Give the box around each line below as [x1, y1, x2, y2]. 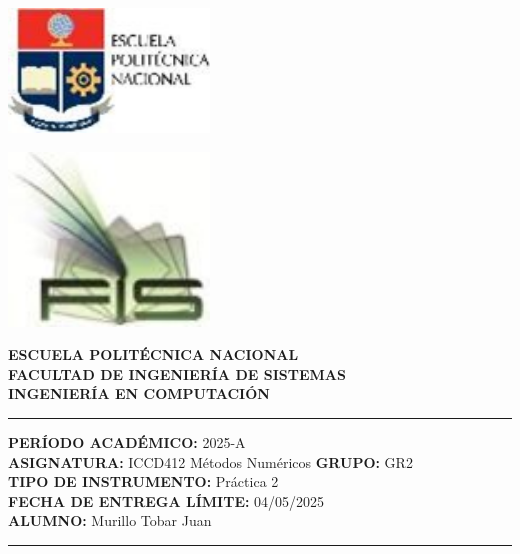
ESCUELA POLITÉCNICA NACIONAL [8, 344, 299, 365]
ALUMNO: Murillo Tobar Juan [8, 510, 212, 531]
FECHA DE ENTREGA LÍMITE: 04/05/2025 [8, 490, 325, 511]
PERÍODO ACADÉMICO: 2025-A [8, 431, 246, 452]
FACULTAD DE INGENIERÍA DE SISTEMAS [8, 363, 346, 384]
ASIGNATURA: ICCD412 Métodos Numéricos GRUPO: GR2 [8, 451, 413, 472]
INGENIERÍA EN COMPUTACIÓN [8, 383, 270, 404]
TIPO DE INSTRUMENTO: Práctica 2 [8, 471, 279, 492]
